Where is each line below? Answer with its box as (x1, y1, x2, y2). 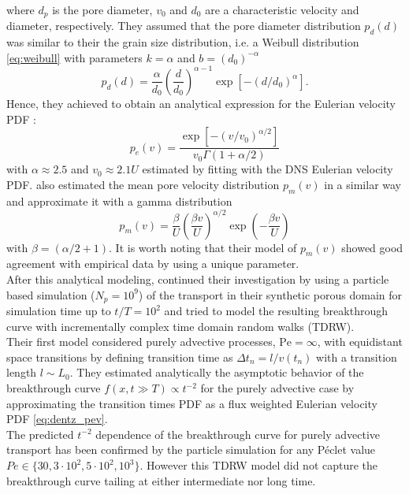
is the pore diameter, (52, 2, 153, 17)
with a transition (316, 348, 397, 365)
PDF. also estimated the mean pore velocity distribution (6, 176, 280, 192)
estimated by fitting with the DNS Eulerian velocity (142, 161, 393, 177)
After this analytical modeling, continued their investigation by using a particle (6, 271, 389, 288)
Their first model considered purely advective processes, (6, 333, 276, 350)
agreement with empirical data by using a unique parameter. (6, 255, 299, 272)
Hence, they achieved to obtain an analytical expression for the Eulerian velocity (6, 95, 396, 111)
